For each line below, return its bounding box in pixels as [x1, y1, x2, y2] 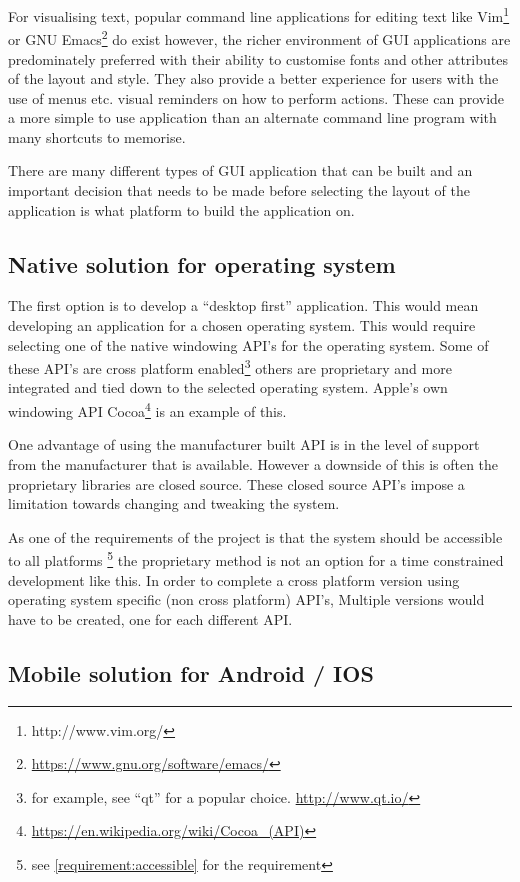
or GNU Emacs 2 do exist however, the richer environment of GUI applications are [8, 26, 511, 49]
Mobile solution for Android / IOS [8, 657, 374, 688]
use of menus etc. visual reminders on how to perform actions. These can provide [8, 87, 505, 108]
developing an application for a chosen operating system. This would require [8, 315, 476, 336]
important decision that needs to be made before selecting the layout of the [8, 180, 470, 201]
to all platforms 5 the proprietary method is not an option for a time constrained [8, 547, 504, 570]
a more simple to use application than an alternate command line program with [8, 107, 497, 128]
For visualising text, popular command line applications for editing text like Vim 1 [8, 3, 510, 26]
